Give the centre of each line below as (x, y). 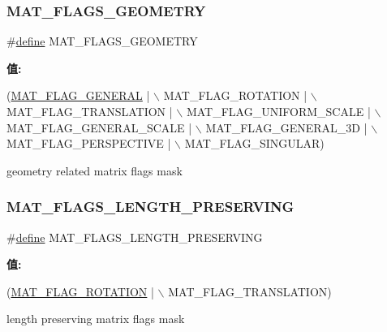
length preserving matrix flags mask (96, 319)
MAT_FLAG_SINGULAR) (254, 143)
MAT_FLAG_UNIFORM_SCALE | (278, 111)
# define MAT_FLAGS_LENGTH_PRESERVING (135, 237)
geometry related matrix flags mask (95, 170)
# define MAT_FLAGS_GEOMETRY (102, 41)
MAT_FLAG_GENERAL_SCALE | (99, 127)
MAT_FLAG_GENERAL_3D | (286, 127)
